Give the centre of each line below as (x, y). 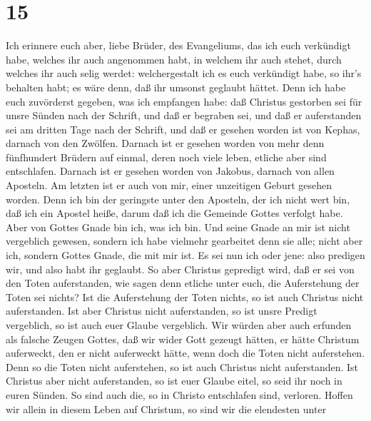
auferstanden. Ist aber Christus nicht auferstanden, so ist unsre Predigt (162, 311)
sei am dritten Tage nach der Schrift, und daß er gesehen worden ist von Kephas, (183, 129)
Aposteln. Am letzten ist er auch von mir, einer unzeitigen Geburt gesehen (169, 185)
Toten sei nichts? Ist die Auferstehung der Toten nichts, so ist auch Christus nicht (185, 296)
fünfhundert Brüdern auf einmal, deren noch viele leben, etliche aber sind (166, 157)
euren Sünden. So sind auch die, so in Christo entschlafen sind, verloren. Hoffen (179, 394)
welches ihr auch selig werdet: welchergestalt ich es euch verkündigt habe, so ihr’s (184, 73)
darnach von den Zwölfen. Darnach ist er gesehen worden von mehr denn (165, 143)
